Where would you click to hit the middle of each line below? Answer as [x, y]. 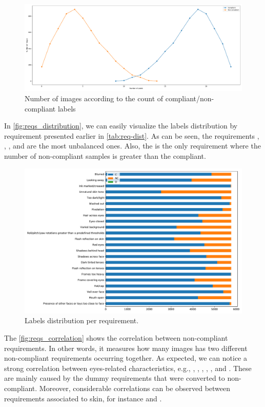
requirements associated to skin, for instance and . [83, 398]
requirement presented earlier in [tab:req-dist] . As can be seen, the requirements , [132, 135]
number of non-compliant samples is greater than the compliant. [105, 155]
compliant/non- [190, 98]
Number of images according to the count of [94, 98]
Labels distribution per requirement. [82, 320]
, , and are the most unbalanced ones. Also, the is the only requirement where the [132, 146]
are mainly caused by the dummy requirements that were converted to [115, 378]
